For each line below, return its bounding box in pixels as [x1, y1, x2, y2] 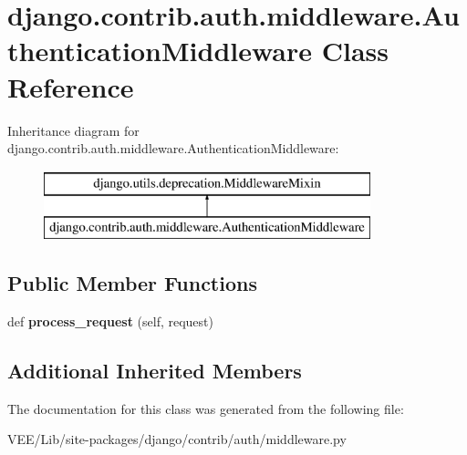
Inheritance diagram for [7, 120, 140, 140]
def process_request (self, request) [7, 312, 213, 331]
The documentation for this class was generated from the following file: [7, 398, 404, 418]
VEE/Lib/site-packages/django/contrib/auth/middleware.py [7, 429, 347, 449]
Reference [7, 67, 134, 105]
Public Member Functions [7, 269, 257, 297]
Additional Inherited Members [7, 357, 302, 385]
